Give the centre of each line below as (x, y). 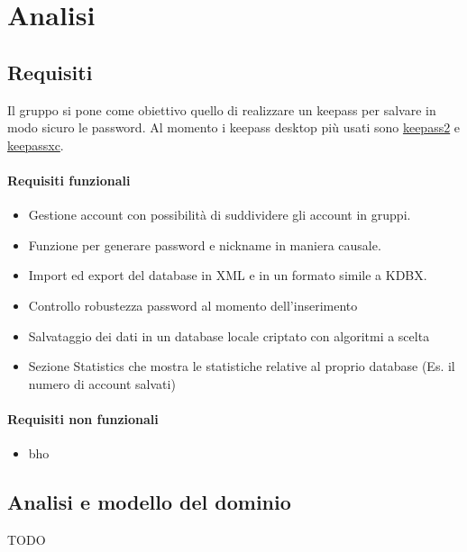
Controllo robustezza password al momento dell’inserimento (193, 305)
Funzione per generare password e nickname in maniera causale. (205, 244)
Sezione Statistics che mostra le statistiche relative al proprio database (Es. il (242, 366)
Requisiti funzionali (69, 180)
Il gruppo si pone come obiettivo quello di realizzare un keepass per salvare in (222, 109)
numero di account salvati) (102, 383)
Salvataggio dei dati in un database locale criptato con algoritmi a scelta (229, 335)
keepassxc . (36, 145)
